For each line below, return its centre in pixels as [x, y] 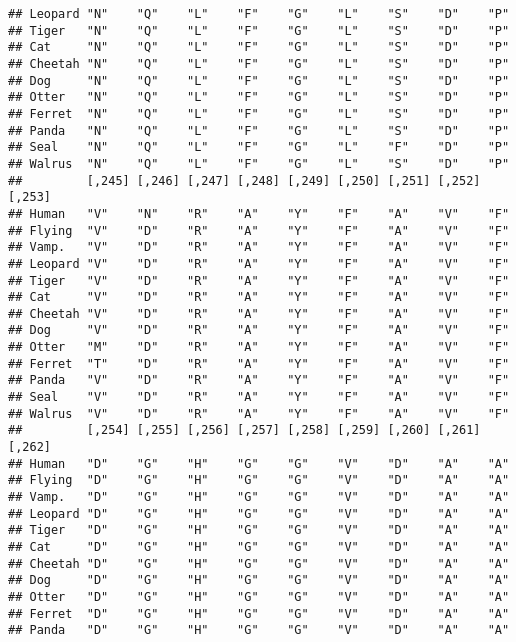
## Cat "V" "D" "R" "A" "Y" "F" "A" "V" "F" [259, 297]
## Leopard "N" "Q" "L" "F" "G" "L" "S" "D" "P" [259, 14]
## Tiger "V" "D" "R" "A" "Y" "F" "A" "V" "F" [259, 280]
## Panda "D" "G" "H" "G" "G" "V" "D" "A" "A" [259, 630]
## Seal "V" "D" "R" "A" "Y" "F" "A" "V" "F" [259, 397]
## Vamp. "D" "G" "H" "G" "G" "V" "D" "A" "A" [259, 497]
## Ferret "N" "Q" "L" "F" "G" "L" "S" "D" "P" [259, 113]
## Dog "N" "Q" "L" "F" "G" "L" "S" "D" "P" [259, 80]
